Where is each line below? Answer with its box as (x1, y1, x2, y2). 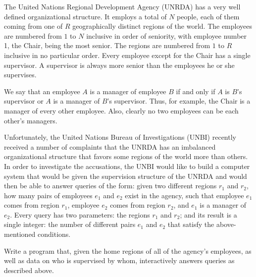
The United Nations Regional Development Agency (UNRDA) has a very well (4, 1, 241, 11)
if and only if (176, 86, 215, 96)
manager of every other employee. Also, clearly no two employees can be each (4, 105, 239, 115)
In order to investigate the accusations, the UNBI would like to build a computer (4, 161, 250, 171)
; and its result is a (180, 209, 237, 220)
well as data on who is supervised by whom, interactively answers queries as (4, 255, 235, 266)
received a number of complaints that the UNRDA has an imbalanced (4, 141, 216, 152)
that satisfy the (167, 219, 214, 229)
